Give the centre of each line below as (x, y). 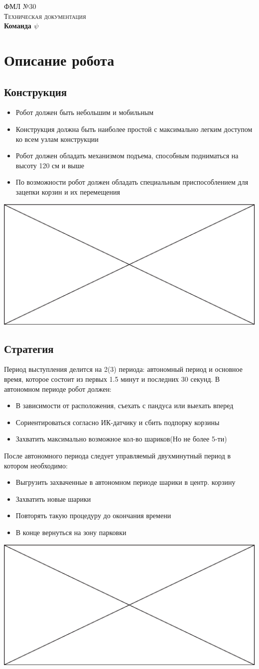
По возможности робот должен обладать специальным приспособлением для (132, 182)
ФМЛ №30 (20, 6)
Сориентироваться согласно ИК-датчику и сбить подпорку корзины (118, 422)
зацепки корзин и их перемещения (68, 191)
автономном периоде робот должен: (58, 389)
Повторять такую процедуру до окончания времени (93, 515)
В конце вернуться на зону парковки (71, 532)
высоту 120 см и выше (50, 165)
